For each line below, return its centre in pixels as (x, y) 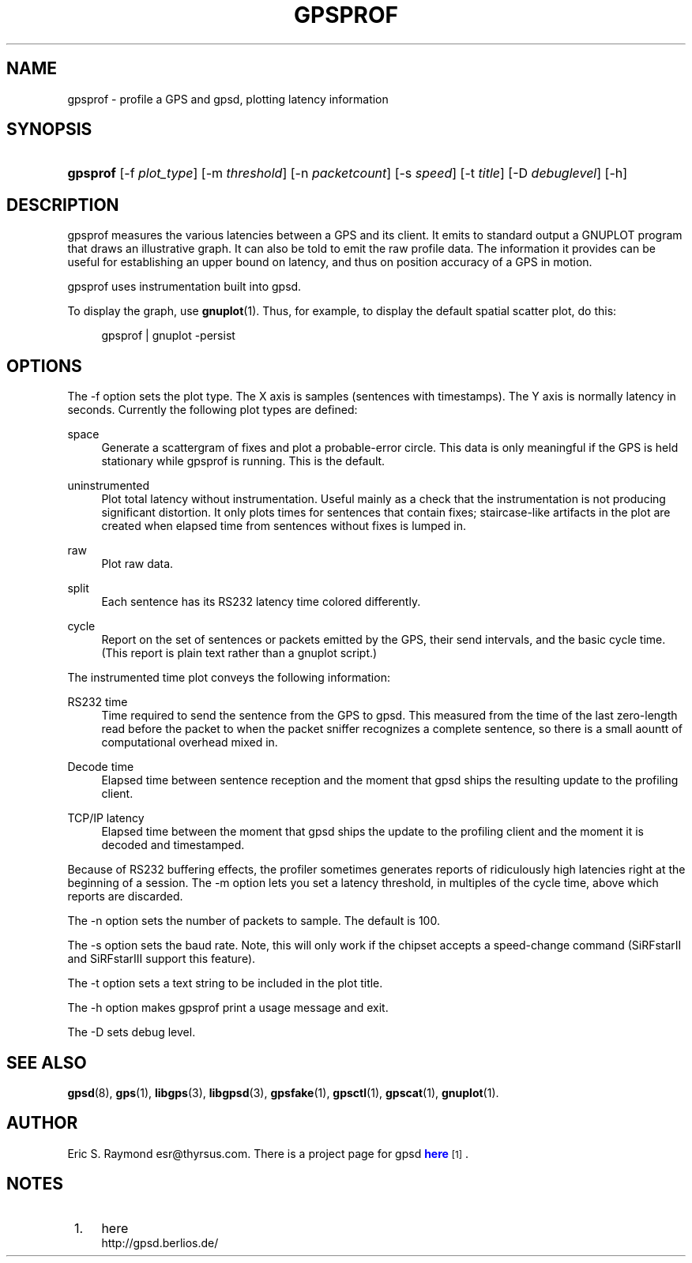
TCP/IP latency (106, 818)
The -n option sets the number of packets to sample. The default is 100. (254, 921)
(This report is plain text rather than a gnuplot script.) (239, 653)
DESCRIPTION (63, 205)
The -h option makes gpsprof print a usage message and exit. (228, 1008)
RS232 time (98, 702)
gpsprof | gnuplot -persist (168, 336)
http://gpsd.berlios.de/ (160, 1242)
